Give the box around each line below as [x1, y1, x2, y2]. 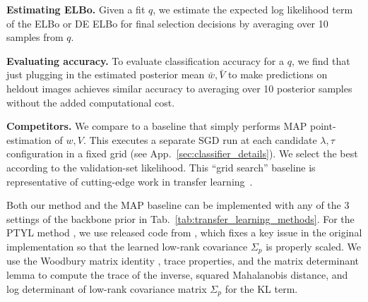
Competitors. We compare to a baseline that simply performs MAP [6, 119, 307, 133]
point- [310, 119, 336, 133]
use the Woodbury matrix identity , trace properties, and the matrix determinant [6, 253, 360, 268]
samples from [6, 30, 64, 44]
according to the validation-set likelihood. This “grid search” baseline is [6, 159, 316, 174]
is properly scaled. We [266, 238, 362, 253]
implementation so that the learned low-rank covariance [6, 238, 248, 253]
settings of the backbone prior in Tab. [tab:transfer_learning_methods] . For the [6, 211, 355, 226]
